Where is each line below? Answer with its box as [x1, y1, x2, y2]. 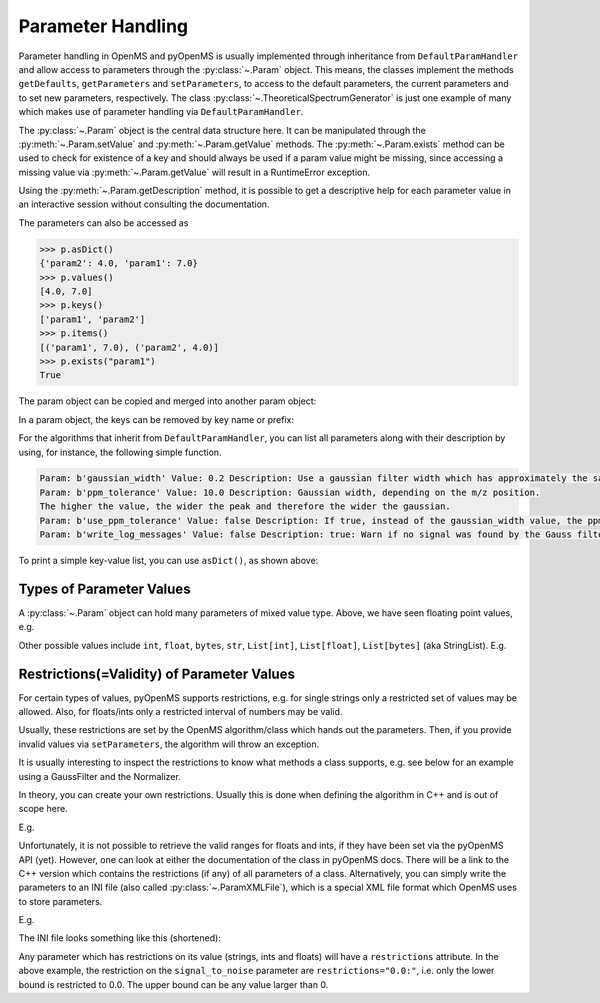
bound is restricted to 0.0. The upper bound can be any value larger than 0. [18, 978, 329, 990]
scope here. [18, 803, 69, 815]
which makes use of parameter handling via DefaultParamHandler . [18, 106, 304, 118]
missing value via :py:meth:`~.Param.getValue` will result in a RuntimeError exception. [18, 166, 371, 178]
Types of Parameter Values [18, 580, 191, 597]
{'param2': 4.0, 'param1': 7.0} [39, 258, 199, 269]
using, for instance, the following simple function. [18, 446, 222, 458]
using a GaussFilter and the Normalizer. [18, 770, 182, 782]
